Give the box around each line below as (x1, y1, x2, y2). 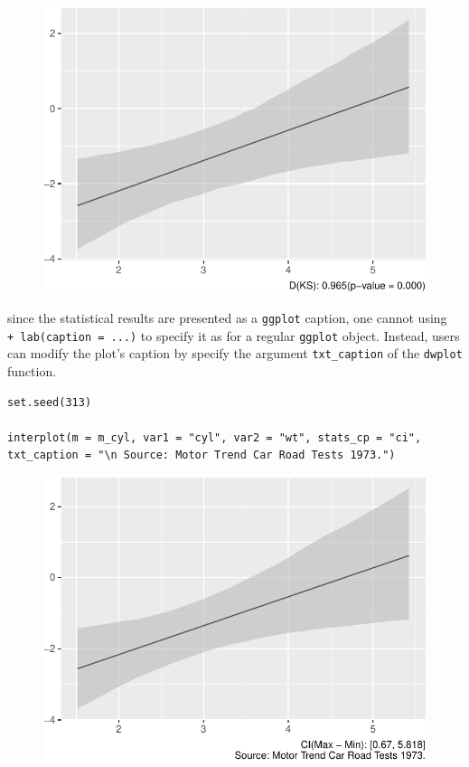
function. (7, 362, 57, 381)
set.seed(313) (7, 395, 92, 409)
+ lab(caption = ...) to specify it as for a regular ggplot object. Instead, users (7, 326, 460, 345)
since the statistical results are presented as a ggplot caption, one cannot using (7, 308, 447, 327)
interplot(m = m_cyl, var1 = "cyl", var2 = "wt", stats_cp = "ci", (7, 431, 422, 444)
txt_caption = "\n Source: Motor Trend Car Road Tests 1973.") (7, 449, 396, 462)
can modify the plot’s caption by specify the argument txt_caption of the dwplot (7, 344, 463, 363)
